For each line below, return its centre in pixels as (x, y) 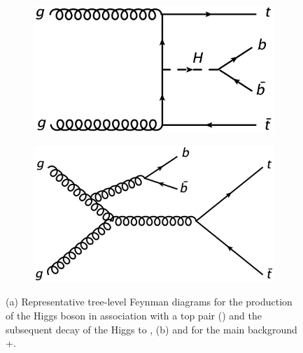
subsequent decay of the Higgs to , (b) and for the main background (151, 329)
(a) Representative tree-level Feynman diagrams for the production (149, 302)
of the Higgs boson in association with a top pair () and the (134, 316)
